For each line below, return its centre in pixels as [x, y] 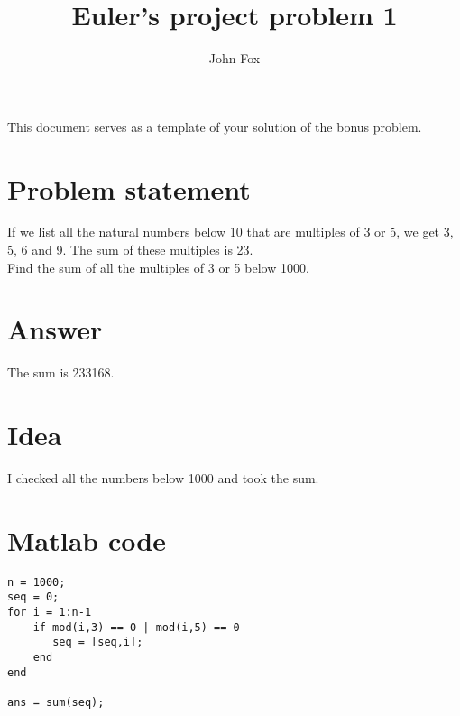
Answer [55, 329]
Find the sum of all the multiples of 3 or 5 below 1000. [158, 267]
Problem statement [129, 188]
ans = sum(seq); [56, 703]
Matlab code [87, 539]
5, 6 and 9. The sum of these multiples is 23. [130, 250]
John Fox [235, 58]
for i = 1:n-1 [50, 613]
